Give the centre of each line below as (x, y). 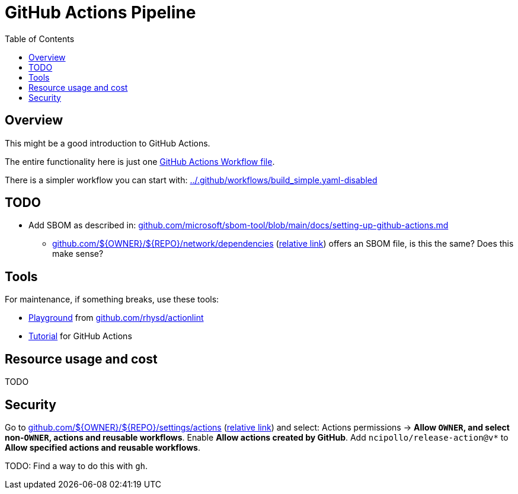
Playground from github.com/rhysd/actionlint (116, 318)
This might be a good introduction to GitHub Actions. (108, 143)
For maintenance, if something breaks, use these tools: (112, 299)
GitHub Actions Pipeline (100, 12)
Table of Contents (40, 39)
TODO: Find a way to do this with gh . (76, 466)
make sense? (78, 254)
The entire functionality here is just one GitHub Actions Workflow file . (140, 161)
